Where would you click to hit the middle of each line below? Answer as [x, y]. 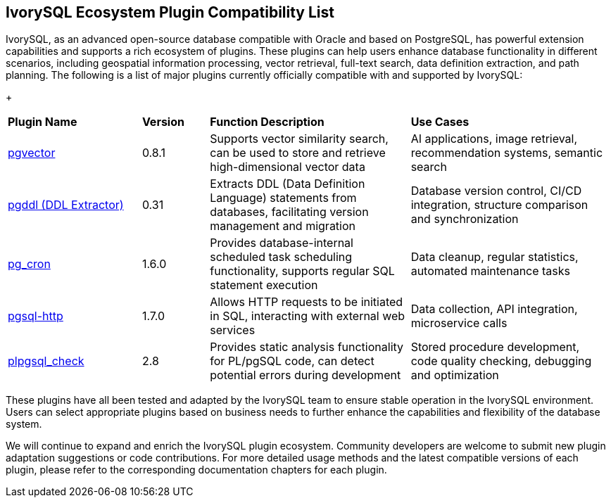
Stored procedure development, [495, 347]
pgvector [32, 153]
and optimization [455, 375]
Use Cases [440, 122]
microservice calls [459, 323]
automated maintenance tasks [491, 271]
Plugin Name [43, 122]
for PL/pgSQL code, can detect [292, 361]
